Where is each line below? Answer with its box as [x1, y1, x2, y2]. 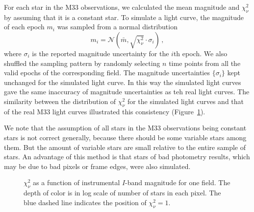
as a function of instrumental [33, 177, 120, 188]
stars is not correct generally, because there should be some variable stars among [4, 132, 247, 142]
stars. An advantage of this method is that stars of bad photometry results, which [4, 151, 250, 162]
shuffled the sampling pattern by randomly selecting [4, 58, 160, 68]
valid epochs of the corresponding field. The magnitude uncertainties [4, 67, 210, 78]
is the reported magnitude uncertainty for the [32, 48, 169, 58]
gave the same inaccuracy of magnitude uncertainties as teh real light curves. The [4, 86, 250, 97]
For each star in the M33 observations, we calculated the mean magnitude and [4, 2, 240, 12]
